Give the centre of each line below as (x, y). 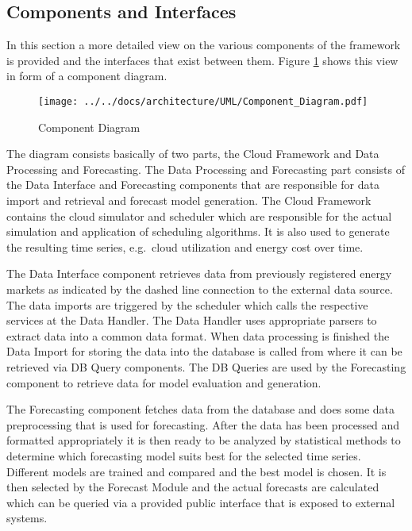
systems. (27, 518)
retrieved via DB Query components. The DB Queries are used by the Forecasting (206, 366)
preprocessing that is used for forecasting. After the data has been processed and (203, 424)
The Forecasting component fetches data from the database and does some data (201, 409)
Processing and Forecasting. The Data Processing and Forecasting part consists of (206, 169)
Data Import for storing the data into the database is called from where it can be (204, 351)
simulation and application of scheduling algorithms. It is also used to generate (198, 231)
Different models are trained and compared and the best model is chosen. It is (196, 471)
